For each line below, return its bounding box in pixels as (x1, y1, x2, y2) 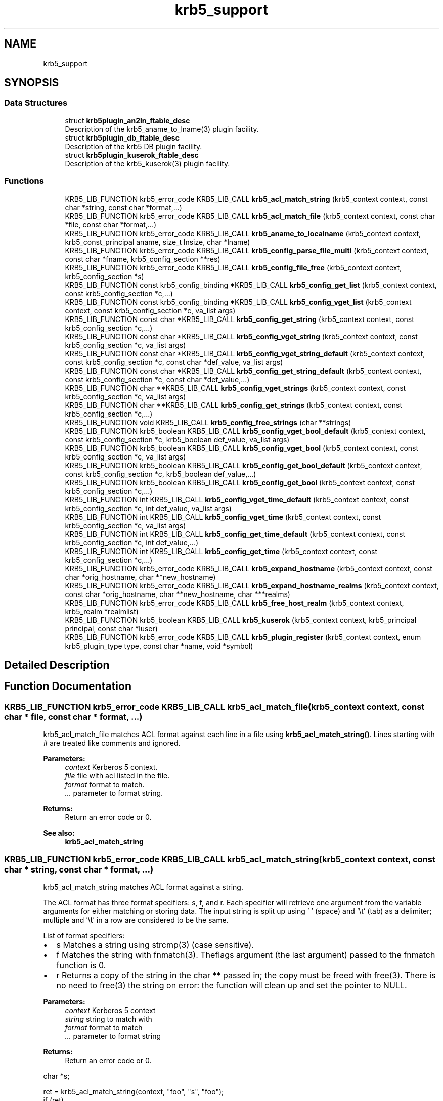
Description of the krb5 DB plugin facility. (65, 142, 202, 151)
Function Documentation (4, 680, 131, 693)
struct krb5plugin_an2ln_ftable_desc (65, 116, 190, 125)
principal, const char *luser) (65, 624, 158, 633)
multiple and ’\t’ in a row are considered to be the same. (43, 915, 229, 924)
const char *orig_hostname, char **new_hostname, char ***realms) (65, 589, 290, 599)
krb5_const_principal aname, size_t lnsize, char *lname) (65, 237, 250, 246)
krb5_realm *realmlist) (65, 607, 139, 616)
